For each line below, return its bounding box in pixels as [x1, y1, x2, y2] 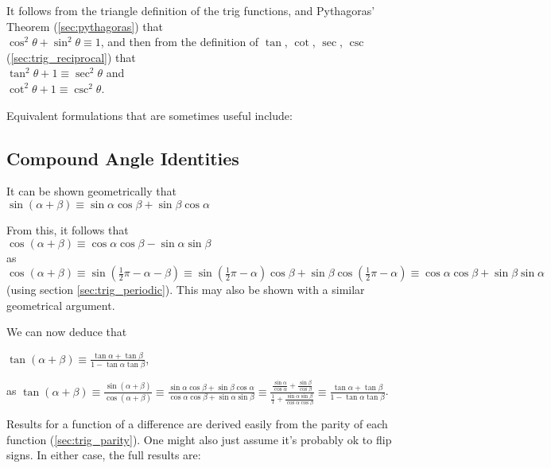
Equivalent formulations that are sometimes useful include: [6, 106, 293, 123]
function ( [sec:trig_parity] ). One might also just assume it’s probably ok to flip [6, 431, 392, 447]
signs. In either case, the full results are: [6, 447, 201, 463]
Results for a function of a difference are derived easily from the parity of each [6, 416, 388, 432]
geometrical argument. [6, 296, 115, 313]
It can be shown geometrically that [6, 183, 177, 199]
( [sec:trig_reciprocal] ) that [6, 48, 136, 65]
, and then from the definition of [100, 33, 259, 50]
